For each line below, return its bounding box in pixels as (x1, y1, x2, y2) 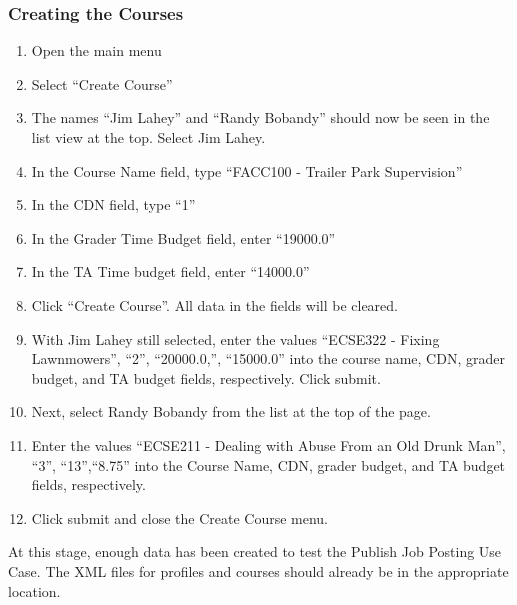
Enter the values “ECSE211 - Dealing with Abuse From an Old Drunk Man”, (31, 434, 506, 455)
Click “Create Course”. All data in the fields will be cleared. (31, 294, 398, 315)
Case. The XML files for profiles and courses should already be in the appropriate (8, 560, 509, 581)
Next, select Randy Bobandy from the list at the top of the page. (31, 401, 431, 422)
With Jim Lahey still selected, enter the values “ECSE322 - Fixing (31, 328, 440, 349)
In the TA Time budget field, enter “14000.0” (31, 261, 310, 282)
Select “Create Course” (31, 73, 173, 94)
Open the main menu (31, 40, 162, 61)
